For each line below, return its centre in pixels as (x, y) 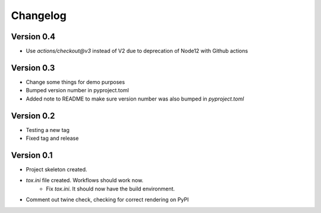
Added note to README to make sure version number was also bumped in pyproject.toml (135, 99)
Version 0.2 (33, 116)
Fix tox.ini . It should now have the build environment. (111, 189)
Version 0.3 (33, 68)
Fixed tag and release (52, 138)
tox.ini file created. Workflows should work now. (85, 180)
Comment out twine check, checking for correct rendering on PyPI (107, 200)
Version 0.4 (33, 37)
